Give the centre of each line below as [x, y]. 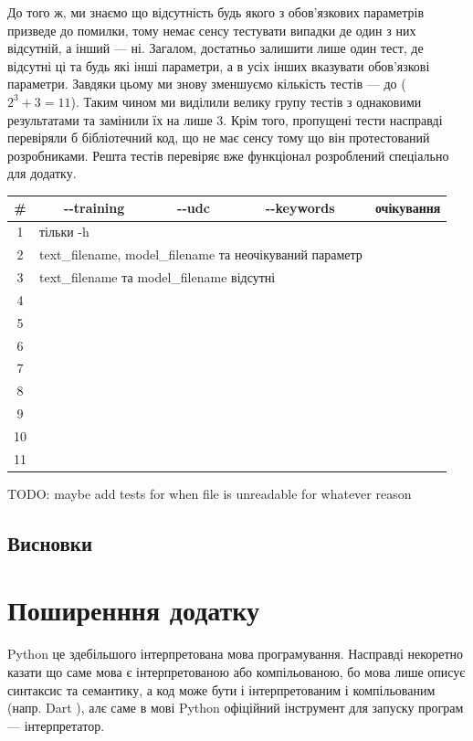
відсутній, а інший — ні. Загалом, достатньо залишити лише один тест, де [215, 48]
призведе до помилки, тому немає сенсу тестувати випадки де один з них [212, 30]
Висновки [50, 542]
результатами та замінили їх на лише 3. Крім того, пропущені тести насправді [225, 119]
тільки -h [64, 232]
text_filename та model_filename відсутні [158, 276]
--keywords [300, 208]
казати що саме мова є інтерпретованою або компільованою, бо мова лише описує [236, 671]
